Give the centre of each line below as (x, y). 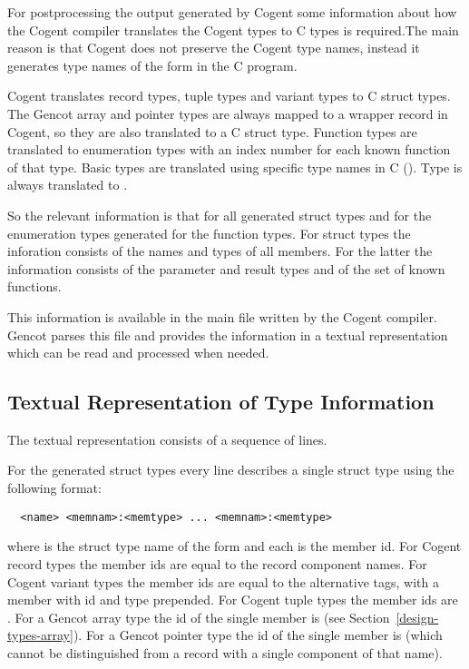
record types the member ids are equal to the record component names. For (217, 563)
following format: (54, 488)
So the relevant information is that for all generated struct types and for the (220, 215)
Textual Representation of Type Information (221, 402)
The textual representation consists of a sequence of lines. (167, 439)
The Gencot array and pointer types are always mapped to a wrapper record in (228, 113)
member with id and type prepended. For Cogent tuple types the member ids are (233, 600)
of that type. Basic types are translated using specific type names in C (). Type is (235, 167)
